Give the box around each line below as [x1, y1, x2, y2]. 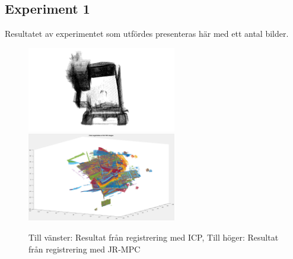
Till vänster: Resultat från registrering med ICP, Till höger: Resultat [28, 230, 279, 243]
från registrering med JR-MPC [28, 242, 141, 255]
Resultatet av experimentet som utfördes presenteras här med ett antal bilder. [5, 27, 289, 40]
